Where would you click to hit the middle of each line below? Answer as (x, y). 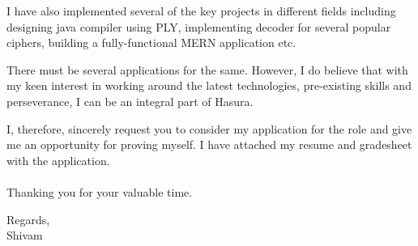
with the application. (58, 160)
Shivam (25, 235)
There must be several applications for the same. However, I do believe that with (207, 69)
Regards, (28, 219)
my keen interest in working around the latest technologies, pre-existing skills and (209, 85)
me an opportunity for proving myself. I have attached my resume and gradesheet (209, 144)
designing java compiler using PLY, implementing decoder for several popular (199, 26)
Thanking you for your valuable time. (100, 191)
